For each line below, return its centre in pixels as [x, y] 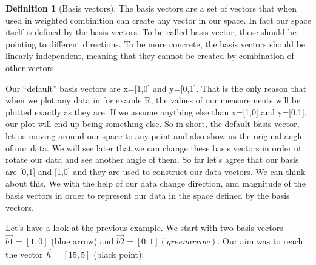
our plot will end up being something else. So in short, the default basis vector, [153, 124]
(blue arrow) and [82, 240]
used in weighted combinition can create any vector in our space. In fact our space [158, 20]
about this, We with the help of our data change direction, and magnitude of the [156, 183]
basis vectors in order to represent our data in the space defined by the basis [148, 195]
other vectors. [31, 67]
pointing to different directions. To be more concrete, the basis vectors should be [156, 43]
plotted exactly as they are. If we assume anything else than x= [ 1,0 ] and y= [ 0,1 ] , [156, 112]
